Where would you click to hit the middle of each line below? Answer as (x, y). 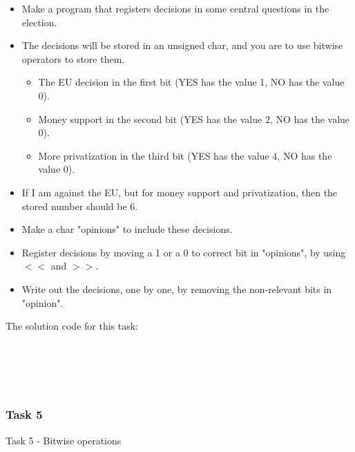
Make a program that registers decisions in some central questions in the (175, 8)
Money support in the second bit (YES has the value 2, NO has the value (194, 119)
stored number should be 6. (80, 206)
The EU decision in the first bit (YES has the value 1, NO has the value (191, 82)
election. (39, 22)
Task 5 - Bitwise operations (64, 440)
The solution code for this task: (72, 326)
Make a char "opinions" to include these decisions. (127, 229)
